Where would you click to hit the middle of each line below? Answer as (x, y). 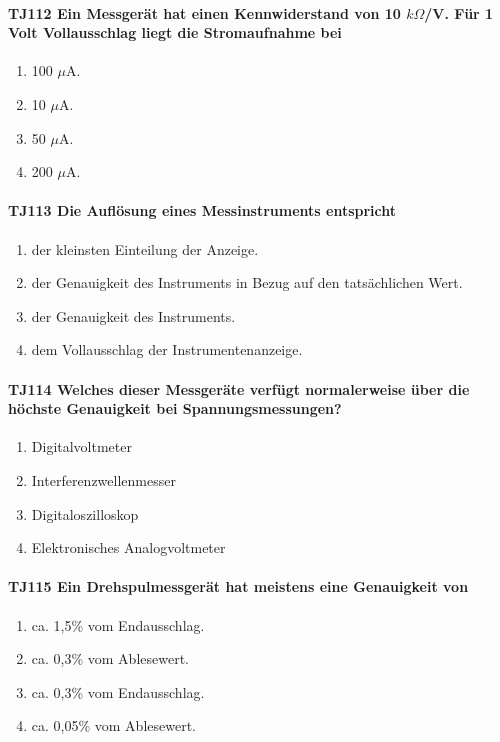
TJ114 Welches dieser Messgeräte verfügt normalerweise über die (239, 388)
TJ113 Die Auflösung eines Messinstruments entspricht (202, 210)
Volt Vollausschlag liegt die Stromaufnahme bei (175, 32)
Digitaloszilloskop (85, 513)
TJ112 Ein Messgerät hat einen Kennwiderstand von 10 (204, 12)
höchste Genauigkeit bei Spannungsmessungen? (175, 408)
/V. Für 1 (459, 12)
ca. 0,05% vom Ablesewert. (113, 725)
